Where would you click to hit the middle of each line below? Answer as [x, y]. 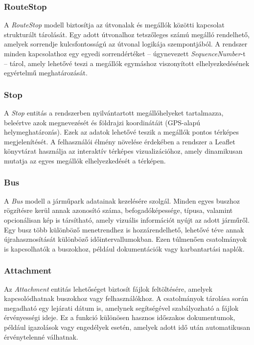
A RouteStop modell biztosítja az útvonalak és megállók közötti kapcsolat [114, 25]
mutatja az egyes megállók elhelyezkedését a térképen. [85, 160]
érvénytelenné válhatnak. [41, 336]
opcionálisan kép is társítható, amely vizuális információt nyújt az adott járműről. [127, 219]
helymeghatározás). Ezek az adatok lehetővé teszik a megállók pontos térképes [122, 132]
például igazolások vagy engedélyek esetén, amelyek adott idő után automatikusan [127, 327]
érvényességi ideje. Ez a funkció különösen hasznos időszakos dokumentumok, [120, 317]
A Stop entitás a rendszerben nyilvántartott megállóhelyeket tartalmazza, [114, 113]
